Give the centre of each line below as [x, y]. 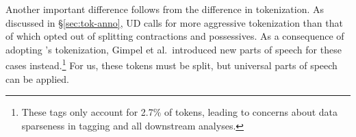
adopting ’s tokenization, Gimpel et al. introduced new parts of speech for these [174, 49]
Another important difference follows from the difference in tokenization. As [165, 9]
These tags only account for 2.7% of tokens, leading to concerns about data [179, 112]
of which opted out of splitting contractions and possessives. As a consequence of [175, 36]
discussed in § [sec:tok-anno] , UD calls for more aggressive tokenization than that [174, 22]
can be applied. [37, 78]
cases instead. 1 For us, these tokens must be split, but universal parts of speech [171, 64]
